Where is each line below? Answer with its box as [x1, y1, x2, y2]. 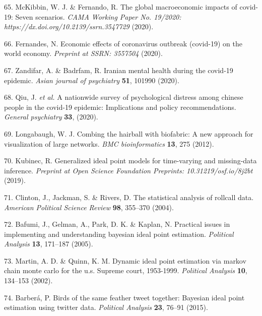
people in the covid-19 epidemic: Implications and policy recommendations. [4, 101, 236, 112]
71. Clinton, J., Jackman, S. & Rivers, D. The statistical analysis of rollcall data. [4, 192, 254, 202]
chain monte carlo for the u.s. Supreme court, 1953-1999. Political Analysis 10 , [4, 265, 247, 276]
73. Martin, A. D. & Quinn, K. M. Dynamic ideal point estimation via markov [4, 255, 246, 266]
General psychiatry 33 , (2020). [4, 111, 98, 122]
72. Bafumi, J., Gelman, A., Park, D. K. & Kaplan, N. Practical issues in [4, 219, 230, 229]
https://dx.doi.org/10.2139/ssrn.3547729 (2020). [4, 21, 154, 32]
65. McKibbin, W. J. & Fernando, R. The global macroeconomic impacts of [4, 2, 237, 12]
